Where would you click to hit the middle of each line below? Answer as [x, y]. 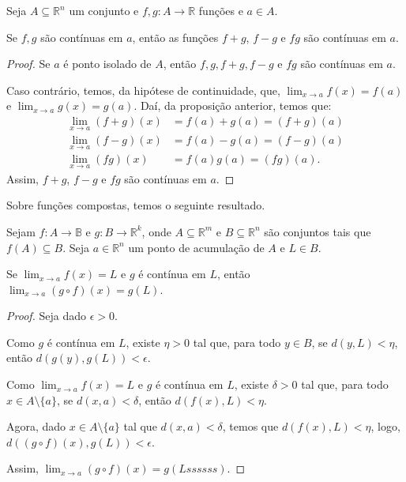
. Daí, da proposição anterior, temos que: [233, 105]
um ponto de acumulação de [196, 247]
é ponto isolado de [107, 64]
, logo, [385, 426]
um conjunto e [104, 10]
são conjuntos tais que [318, 231]
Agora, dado [36, 426]
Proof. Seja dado [47, 316]
